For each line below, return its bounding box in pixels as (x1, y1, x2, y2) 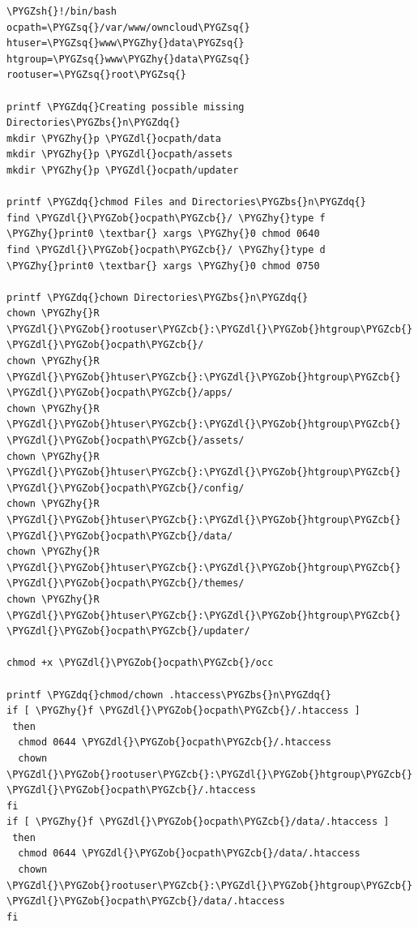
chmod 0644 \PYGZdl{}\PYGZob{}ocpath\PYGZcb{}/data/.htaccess (18, 848, 360, 860)
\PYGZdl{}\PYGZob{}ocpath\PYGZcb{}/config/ (6, 482, 245, 494)
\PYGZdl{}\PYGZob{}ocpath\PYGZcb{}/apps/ (6, 387, 233, 399)
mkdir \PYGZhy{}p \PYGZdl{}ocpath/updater (6, 164, 239, 176)
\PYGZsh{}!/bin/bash (6, 6, 117, 17)
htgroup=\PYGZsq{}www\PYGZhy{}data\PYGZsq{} (6, 53, 250, 65)
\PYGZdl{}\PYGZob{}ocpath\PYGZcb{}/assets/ (6, 435, 245, 447)
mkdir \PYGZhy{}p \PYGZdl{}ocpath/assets (6, 148, 233, 161)
